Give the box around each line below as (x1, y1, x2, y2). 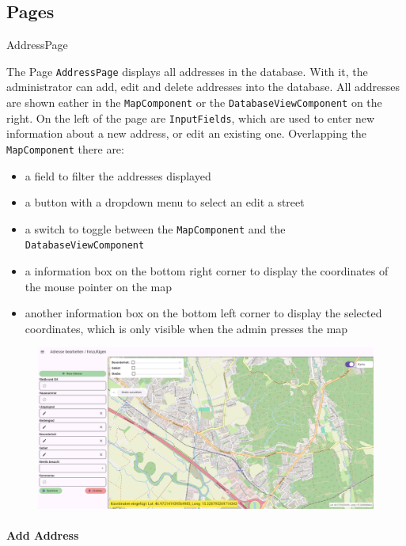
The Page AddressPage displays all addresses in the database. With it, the (6, 63, 368, 79)
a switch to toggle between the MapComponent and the (25, 220, 286, 237)
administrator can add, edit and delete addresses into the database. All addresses (6, 78, 400, 95)
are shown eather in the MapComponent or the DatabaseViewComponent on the (6, 94, 382, 111)
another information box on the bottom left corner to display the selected (25, 305, 382, 321)
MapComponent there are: (6, 140, 124, 157)
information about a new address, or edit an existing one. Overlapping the (6, 125, 367, 142)
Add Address (6, 527, 79, 544)
